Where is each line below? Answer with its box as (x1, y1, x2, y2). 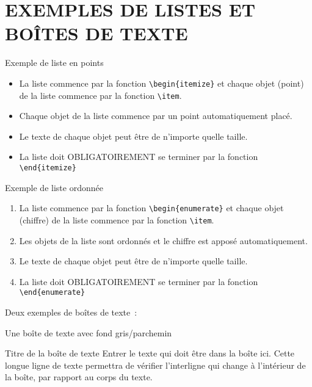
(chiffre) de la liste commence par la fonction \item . (19, 213, 214, 226)
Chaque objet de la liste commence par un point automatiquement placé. (19, 109, 292, 122)
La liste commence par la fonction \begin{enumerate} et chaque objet (19, 201, 284, 214)
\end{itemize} (19, 164, 76, 172)
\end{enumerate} (19, 288, 85, 297)
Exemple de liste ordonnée (5, 181, 103, 193)
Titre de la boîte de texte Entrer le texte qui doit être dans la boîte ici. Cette (5, 347, 295, 360)
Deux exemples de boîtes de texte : (5, 306, 137, 318)
